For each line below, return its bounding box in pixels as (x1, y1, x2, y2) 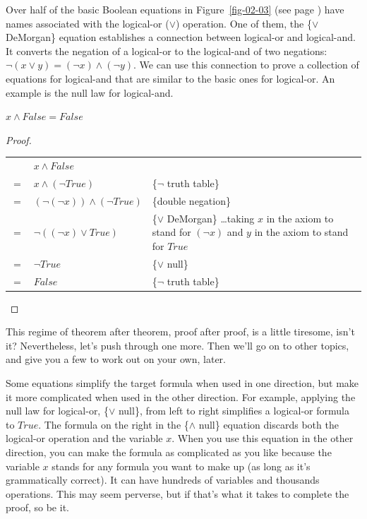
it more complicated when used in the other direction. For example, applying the (6, 389, 356, 404)
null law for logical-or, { (6, 403, 109, 418)
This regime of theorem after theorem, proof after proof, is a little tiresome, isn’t (6, 324, 355, 339)
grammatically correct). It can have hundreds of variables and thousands (6, 472, 320, 487)
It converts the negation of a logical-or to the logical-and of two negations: (6, 43, 327, 58)
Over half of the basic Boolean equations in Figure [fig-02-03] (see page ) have (6, 2, 344, 16)
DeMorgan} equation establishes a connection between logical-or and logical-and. (6, 30, 356, 44)
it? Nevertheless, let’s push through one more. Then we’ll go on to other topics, (6, 338, 349, 352)
